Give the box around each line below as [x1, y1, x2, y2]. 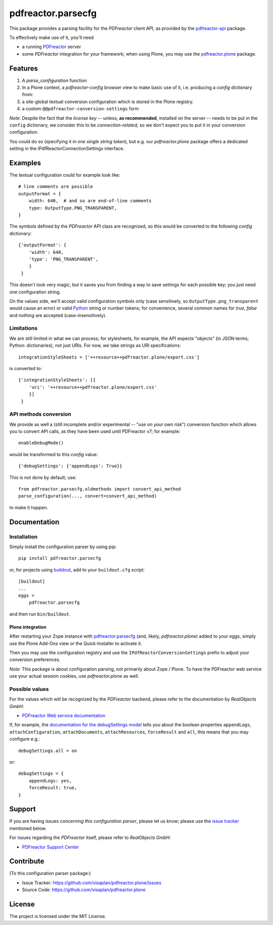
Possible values [9, 685, 49, 692]
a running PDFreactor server [22, 43, 81, 50]
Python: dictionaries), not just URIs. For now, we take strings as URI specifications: [9, 342, 181, 348]
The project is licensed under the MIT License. [9, 913, 106, 919]
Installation [9, 533, 38, 540]
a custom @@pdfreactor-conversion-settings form [22, 106, 139, 112]
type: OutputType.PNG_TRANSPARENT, [28, 205, 117, 211]
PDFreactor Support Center [22, 844, 79, 850]
